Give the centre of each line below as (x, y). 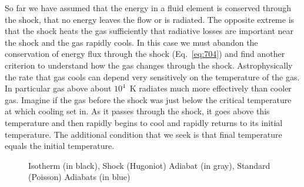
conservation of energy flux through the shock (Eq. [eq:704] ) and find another (145, 54)
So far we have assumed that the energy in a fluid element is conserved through (148, 8)
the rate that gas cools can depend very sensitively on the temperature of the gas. (152, 76)
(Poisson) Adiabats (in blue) (79, 177)
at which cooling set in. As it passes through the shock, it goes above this (137, 111)
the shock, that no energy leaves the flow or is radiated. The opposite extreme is (150, 19)
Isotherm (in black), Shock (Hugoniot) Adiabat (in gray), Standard (149, 165)
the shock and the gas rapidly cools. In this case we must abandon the (131, 42)
